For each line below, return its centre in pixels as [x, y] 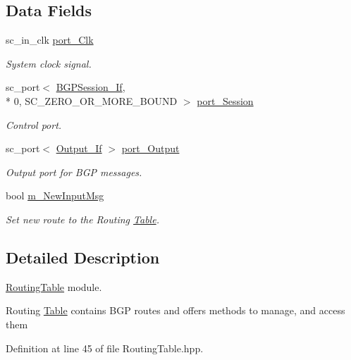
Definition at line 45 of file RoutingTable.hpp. [105, 348]
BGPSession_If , [91, 87]
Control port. [34, 124]
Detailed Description [83, 257]
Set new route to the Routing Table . [82, 219]
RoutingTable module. [54, 286]
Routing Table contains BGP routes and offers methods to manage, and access [175, 310]
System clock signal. [49, 63]
